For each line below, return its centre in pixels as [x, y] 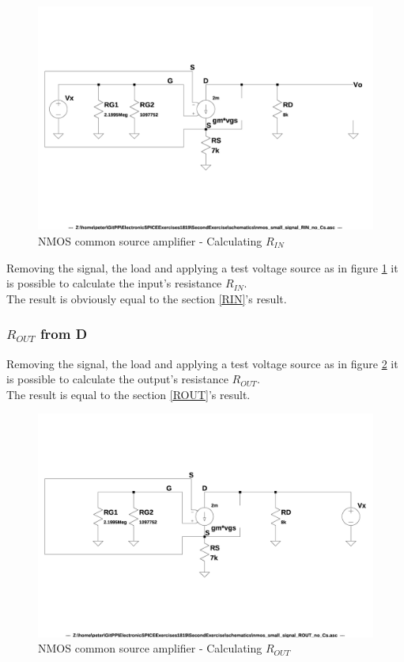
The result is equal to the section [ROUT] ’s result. [128, 394]
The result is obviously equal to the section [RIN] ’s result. [147, 298]
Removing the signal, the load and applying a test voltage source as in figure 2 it [202, 363]
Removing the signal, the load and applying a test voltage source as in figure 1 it [202, 267]
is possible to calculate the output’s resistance [117, 379]
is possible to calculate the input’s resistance [114, 283]
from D [64, 334]
